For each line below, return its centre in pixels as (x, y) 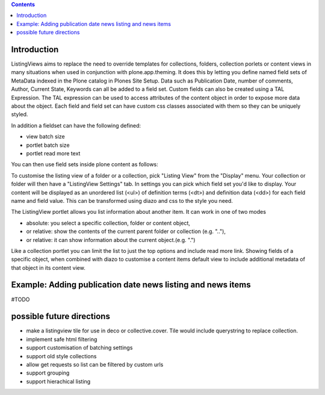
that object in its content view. (48, 267)
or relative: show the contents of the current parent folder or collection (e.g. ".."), (126, 231)
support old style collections (61, 356)
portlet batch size (48, 145)
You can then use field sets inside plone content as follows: (85, 164)
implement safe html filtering (62, 339)
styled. (20, 114)
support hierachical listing (58, 381)
